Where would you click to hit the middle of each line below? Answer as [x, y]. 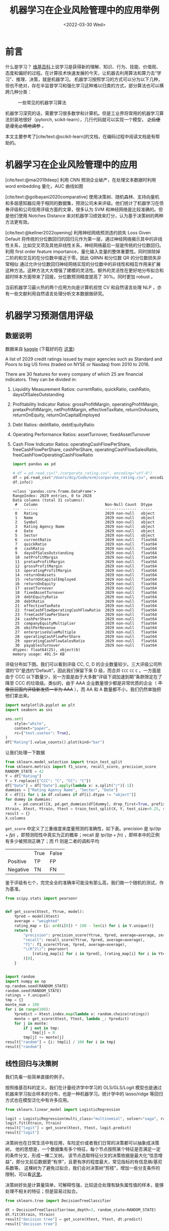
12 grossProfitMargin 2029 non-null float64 [86, 566]
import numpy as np [26, 981]
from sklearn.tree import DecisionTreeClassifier [58, 1201]
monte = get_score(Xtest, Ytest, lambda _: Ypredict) [72, 1019]
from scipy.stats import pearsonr [41, 898]
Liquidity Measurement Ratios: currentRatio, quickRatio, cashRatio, [81, 389]
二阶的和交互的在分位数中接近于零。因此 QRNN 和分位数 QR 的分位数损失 [81, 257]
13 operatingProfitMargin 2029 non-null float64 [86, 571]
